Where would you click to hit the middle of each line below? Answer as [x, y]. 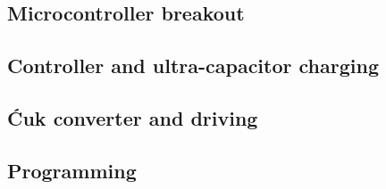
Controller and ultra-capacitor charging [193, 66]
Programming [72, 170]
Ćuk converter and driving [133, 117]
